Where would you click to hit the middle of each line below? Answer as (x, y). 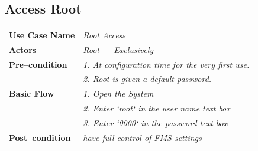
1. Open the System (118, 93)
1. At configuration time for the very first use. (166, 64)
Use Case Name (42, 35)
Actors (23, 49)
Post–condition (40, 137)
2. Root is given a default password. (147, 79)
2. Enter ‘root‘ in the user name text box (157, 108)
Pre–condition (38, 64)
